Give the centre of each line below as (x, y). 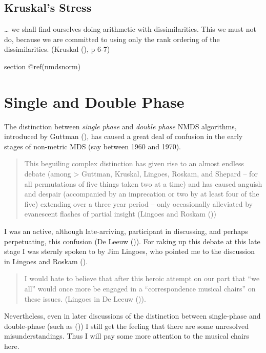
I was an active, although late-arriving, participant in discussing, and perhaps (126, 231)
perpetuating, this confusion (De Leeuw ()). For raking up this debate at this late (132, 241)
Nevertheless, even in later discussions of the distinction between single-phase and (132, 316)
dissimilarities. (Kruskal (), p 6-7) (57, 49)
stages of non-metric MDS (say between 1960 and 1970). (93, 146)
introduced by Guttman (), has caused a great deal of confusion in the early (124, 136)
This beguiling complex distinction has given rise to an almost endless (134, 163)
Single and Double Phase (94, 101)
